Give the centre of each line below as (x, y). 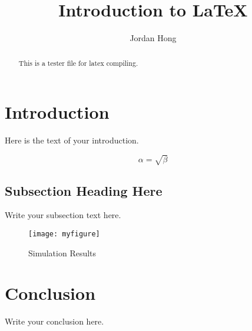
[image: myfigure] (64, 234)
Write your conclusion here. (54, 321)
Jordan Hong (153, 38)
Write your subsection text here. (63, 215)
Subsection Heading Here (84, 190)
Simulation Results (62, 253)
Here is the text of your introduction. (72, 140)
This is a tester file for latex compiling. (78, 63)
